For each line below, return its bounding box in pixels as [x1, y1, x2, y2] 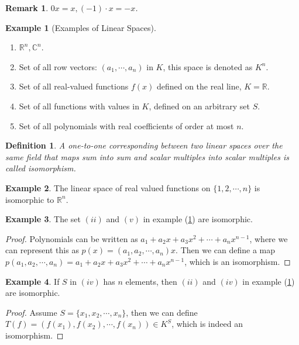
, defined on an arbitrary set [149, 99, 250, 112]
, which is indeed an [171, 318, 243, 330]
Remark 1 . [5, 2, 49, 13]
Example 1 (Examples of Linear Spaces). [5, 21, 156, 33]
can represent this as [5, 244, 79, 256]
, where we [249, 232, 288, 244]
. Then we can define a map [176, 244, 276, 256]
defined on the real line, [156, 80, 242, 92]
